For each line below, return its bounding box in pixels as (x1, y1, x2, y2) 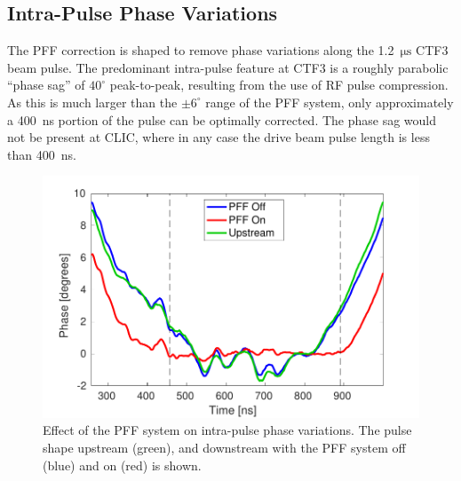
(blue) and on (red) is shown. (43, 455, 202, 474)
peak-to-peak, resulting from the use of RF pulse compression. (109, 75, 449, 94)
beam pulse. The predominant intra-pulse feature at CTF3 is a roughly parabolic (7, 58, 449, 76)
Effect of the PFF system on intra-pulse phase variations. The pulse (43, 421, 412, 439)
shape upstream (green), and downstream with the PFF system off (43, 438, 406, 456)
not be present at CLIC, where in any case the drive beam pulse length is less (7, 128, 430, 146)
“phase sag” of (7, 75, 85, 94)
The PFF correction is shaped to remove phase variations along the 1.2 (7, 41, 394, 59)
